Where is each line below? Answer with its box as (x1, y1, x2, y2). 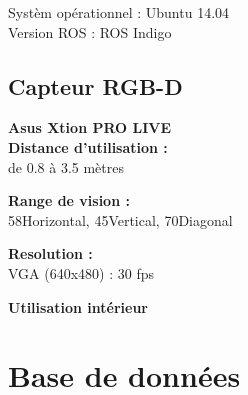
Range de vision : (8, 190, 130, 211)
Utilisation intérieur (8, 296, 148, 317)
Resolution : (8, 243, 93, 264)
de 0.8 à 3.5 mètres (8, 156, 124, 177)
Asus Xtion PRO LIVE (8, 117, 172, 138)
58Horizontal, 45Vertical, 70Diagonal (8, 209, 233, 230)
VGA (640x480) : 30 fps (8, 262, 155, 283)
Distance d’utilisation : (8, 136, 168, 157)
